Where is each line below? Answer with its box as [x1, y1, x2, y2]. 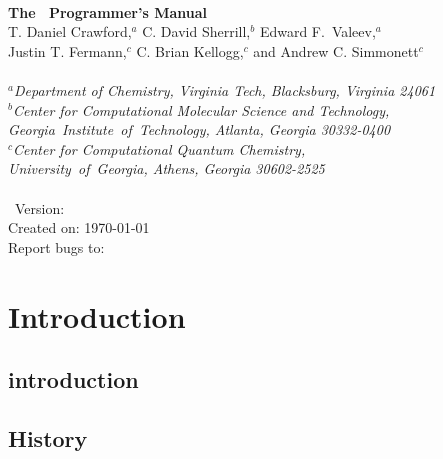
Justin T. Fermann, [8, 40, 127, 61]
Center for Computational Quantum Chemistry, [13, 138, 306, 159]
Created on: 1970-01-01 [8, 217, 150, 238]
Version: [14, 197, 65, 218]
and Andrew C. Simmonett [253, 40, 419, 61]
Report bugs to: [8, 236, 105, 257]
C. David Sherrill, [142, 21, 251, 42]
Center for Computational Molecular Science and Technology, [12, 99, 390, 120]
